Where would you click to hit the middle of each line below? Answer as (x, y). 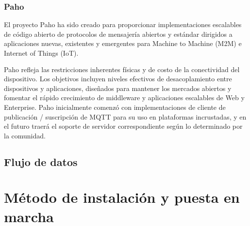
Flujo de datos (41, 161)
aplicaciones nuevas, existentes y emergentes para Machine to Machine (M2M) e (123, 43)
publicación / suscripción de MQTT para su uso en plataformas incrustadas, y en (125, 116)
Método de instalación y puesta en (122, 197)
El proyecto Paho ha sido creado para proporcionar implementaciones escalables (123, 24)
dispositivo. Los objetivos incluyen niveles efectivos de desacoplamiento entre (118, 79)
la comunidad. (25, 135)
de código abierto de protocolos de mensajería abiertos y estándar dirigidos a (118, 34)
